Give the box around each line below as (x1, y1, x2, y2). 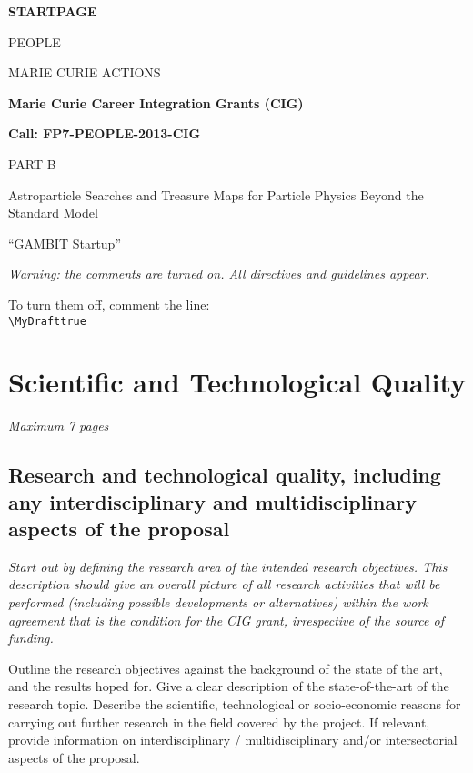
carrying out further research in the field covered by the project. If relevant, (8, 712, 430, 731)
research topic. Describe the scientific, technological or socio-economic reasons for (8, 695, 461, 714)
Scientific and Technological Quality (8, 363, 467, 401)
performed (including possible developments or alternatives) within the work (8, 593, 428, 612)
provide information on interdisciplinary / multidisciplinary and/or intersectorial (8, 730, 458, 749)
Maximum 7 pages (8, 416, 109, 435)
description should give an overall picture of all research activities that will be (8, 575, 440, 594)
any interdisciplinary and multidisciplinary (8, 487, 417, 515)
